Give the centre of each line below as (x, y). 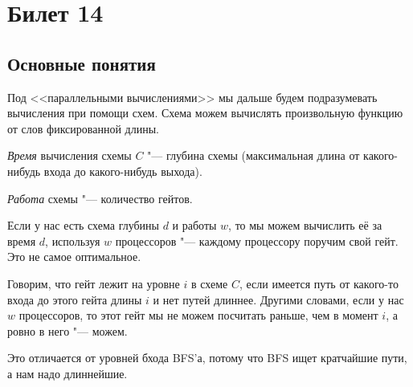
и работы (194, 225)
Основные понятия (82, 63)
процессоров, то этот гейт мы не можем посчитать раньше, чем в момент (198, 315)
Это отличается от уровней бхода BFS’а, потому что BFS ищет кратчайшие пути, (207, 358)
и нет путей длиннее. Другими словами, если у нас (278, 299)
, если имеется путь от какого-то (319, 283)
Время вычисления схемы (70, 155)
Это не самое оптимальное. (74, 257)
